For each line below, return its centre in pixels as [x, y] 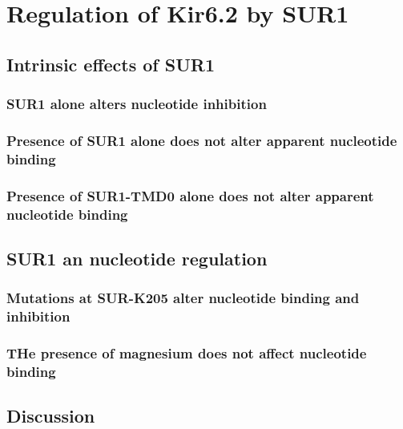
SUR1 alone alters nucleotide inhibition [137, 104]
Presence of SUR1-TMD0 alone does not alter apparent [190, 195]
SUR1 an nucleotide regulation [137, 258]
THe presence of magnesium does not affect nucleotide [187, 353]
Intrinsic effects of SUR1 [111, 64]
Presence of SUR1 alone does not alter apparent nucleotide [202, 140]
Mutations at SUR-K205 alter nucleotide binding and [183, 298]
